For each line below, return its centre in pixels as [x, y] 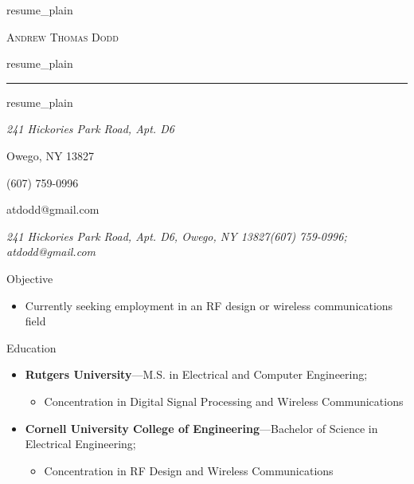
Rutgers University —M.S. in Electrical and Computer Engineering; [196, 374]
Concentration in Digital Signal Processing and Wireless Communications [224, 401]
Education [31, 347]
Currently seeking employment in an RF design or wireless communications [209, 305]
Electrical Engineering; [80, 444]
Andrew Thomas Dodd [62, 36]
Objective [30, 278]
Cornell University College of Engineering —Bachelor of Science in [201, 428]
